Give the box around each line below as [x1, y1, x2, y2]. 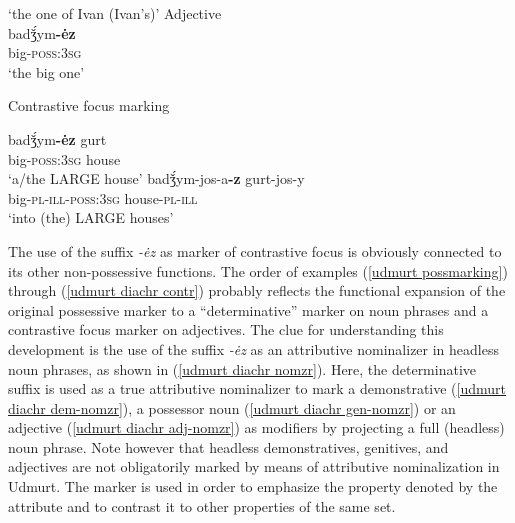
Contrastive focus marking [8, 95, 170, 116]
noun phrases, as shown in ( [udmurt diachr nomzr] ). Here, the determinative [8, 358, 477, 379]
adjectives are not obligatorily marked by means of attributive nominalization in [8, 456, 500, 477]
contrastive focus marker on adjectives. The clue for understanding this [8, 319, 444, 340]
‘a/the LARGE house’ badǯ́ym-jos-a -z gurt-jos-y [8, 168, 305, 189]
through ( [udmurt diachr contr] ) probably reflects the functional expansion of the [8, 280, 506, 301]
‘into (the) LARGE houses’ [8, 207, 174, 228]
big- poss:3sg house [8, 148, 121, 169]
